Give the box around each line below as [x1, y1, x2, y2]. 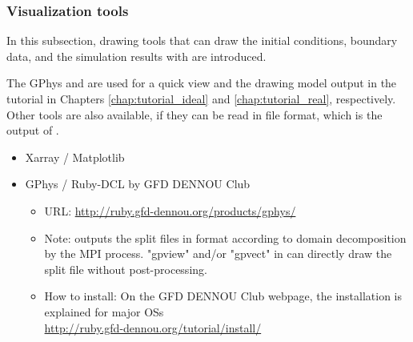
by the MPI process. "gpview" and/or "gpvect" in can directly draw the [44, 245, 392, 262]
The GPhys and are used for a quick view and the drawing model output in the [6, 74, 397, 91]
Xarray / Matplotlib [25, 148, 125, 165]
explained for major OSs [44, 303, 164, 320]
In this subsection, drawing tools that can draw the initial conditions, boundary [6, 32, 398, 49]
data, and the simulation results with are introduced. [6, 47, 267, 64]
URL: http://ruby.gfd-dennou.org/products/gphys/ [44, 202, 296, 219]
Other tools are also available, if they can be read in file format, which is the [6, 106, 383, 123]
